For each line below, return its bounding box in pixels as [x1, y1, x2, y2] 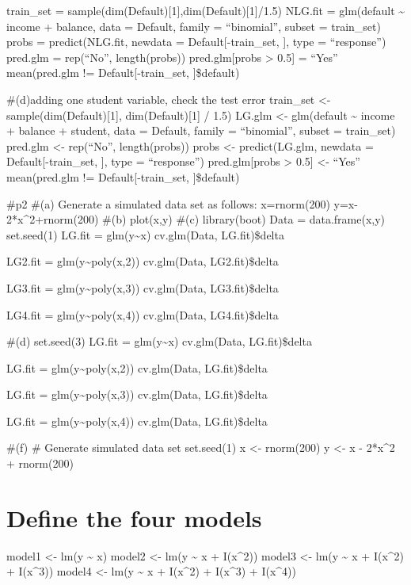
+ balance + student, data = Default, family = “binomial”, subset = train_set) [6, 122, 396, 139]
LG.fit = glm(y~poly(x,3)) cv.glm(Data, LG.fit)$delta [6, 386, 268, 403]
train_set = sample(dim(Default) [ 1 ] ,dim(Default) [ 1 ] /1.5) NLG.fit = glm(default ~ [6, 2, 405, 18]
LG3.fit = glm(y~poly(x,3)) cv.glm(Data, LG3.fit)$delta [6, 279, 279, 296]
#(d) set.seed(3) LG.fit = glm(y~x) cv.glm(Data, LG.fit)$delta [6, 333, 312, 350]
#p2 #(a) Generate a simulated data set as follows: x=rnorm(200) [6, 195, 330, 212]
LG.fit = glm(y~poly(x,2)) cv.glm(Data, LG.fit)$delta [6, 359, 268, 376]
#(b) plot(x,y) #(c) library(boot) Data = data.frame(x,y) [102, 211, 386, 227]
